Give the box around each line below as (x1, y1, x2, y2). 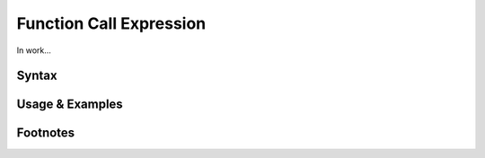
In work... (16, 45, 51, 56)
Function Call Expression (16, 13, 207, 33)
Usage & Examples (16, 97, 123, 112)
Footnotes (16, 126, 75, 141)
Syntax (16, 68, 57, 83)
